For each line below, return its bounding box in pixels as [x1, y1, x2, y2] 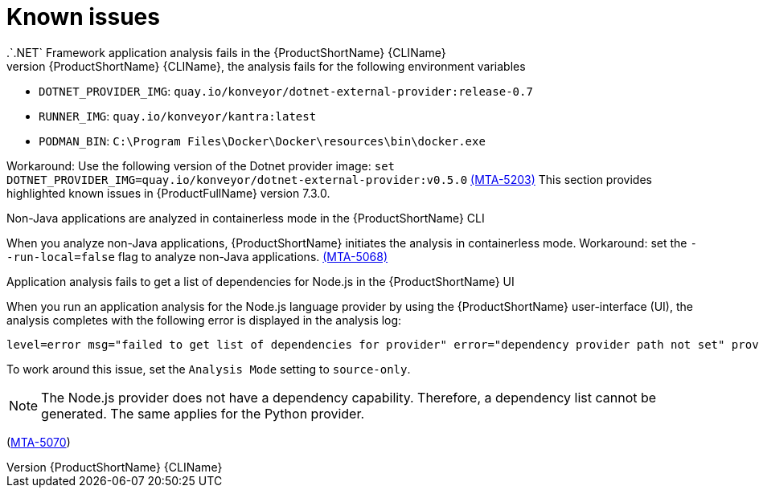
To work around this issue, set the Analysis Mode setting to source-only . [6, 361, 411, 376]
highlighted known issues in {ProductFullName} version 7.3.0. [6, 186, 330, 200]
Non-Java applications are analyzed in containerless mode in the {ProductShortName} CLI [6, 210, 485, 225]
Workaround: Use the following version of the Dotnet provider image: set [6, 158, 396, 173]
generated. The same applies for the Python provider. [41, 405, 365, 422]
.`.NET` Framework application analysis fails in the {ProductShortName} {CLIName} [6, 45, 446, 59]
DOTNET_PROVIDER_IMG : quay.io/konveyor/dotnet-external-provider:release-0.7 [39, 84, 533, 98]
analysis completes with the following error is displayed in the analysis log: [6, 312, 402, 327]
